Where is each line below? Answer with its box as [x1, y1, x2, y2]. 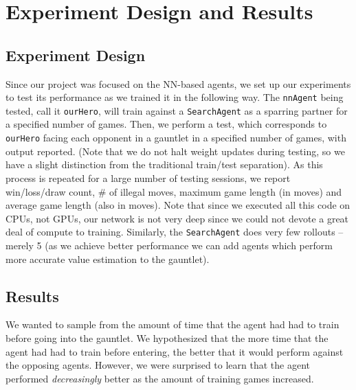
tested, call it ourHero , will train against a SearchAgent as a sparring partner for [5, 103, 348, 117]
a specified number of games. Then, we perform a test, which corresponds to [5, 117, 327, 131]
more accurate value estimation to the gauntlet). [5, 251, 210, 266]
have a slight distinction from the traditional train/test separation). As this [5, 157, 323, 172]
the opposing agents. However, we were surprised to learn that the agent [5, 358, 311, 372]
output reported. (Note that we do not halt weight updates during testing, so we [5, 144, 345, 158]
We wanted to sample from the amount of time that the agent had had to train [5, 317, 340, 332]
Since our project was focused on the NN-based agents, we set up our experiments [5, 76, 351, 91]
